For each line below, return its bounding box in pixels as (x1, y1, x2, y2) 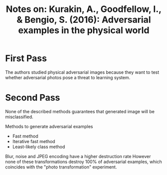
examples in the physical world (18, 25, 150, 36)
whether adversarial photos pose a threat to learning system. (5, 74, 131, 80)
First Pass (5, 53, 47, 64)
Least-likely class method (12, 144, 65, 150)
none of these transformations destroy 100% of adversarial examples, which (5, 159, 162, 165)
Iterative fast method (12, 138, 56, 144)
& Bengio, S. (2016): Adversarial (16, 14, 151, 25)
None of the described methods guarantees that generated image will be (5, 108, 155, 114)
